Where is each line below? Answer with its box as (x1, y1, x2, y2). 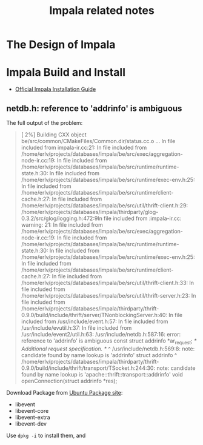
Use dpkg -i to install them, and (6, 432, 86, 439)
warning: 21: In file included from (21, 221, 103, 228)
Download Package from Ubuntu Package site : (6, 389, 123, 396)
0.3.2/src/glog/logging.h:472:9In (21, 215, 103, 222)
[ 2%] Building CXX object (21, 131, 87, 138)
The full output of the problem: (6, 119, 83, 126)
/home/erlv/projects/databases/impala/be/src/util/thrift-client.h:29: (21, 201, 188, 209)
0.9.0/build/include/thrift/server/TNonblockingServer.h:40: (21, 311, 168, 318)
